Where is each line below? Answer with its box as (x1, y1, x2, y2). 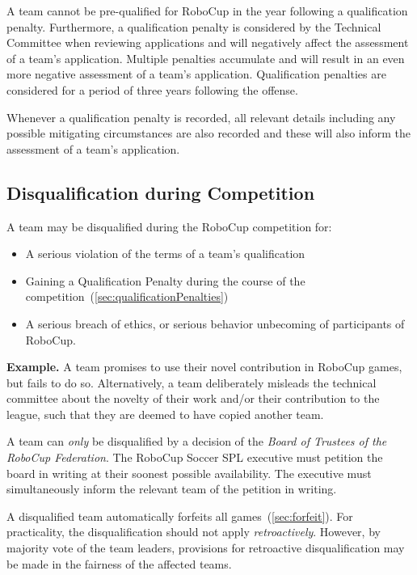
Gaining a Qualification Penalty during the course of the (25, 272, 305, 289)
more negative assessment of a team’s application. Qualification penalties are (6, 66, 386, 82)
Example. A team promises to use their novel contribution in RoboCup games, (6, 358, 402, 375)
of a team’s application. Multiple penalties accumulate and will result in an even (6, 49, 405, 66)
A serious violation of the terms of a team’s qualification (25, 245, 305, 262)
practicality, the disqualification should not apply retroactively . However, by (6, 523, 381, 540)
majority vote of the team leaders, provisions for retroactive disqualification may (6, 539, 405, 556)
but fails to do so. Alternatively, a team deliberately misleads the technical (6, 374, 377, 391)
